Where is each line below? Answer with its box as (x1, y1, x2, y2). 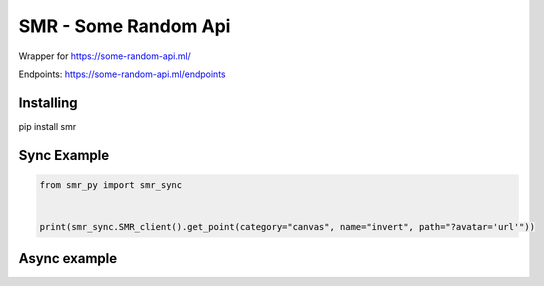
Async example (18, 250, 118, 267)
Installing (18, 94, 79, 111)
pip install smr (18, 120, 77, 132)
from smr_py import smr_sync (39, 179, 183, 190)
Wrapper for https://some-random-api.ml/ (18, 50, 192, 62)
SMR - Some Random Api (18, 15, 231, 37)
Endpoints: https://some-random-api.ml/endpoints (18, 68, 226, 80)
